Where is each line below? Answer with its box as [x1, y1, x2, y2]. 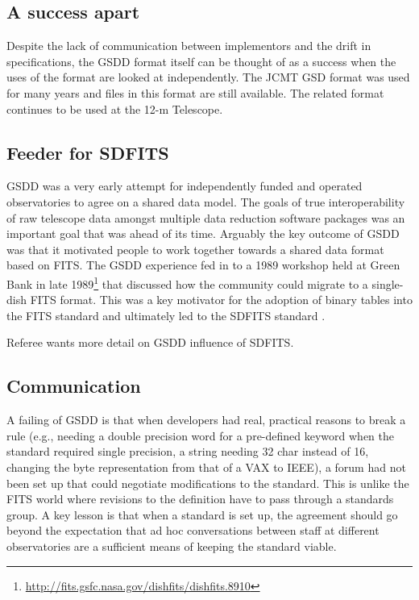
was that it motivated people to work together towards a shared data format [6, 240, 384, 257]
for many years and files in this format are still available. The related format [6, 84, 384, 101]
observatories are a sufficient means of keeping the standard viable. [6, 537, 337, 554]
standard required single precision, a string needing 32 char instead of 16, [6, 443, 369, 460]
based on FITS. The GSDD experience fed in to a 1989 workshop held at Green [6, 256, 400, 273]
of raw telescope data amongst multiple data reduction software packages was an [6, 209, 405, 226]
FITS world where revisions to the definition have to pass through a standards [6, 490, 394, 507]
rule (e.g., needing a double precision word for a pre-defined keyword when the [6, 427, 394, 444]
